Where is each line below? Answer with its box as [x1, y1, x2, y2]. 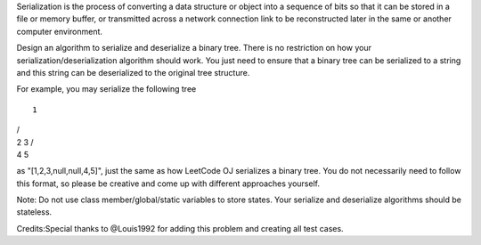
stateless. [16, 207, 53, 217]
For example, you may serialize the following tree [16, 84, 197, 94]
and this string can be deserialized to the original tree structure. [16, 67, 250, 78]
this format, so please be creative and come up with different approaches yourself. [16, 178, 321, 189]
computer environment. [16, 26, 102, 37]
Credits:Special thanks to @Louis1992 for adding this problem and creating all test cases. [16, 223, 344, 233]
